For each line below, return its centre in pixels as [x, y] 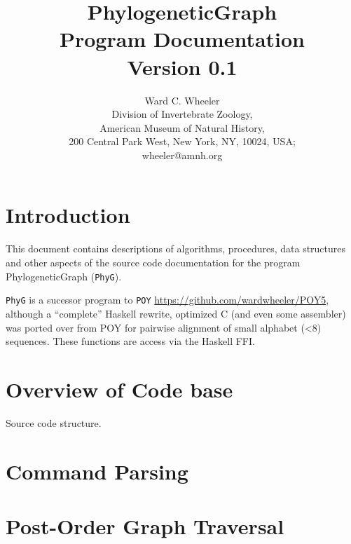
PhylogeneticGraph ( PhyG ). [64, 276]
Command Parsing [97, 471]
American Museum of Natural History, [182, 127]
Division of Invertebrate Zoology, [182, 114]
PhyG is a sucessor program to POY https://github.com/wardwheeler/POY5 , [167, 300]
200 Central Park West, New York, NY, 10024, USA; [182, 141]
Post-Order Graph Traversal [145, 525]
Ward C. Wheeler [182, 100]
